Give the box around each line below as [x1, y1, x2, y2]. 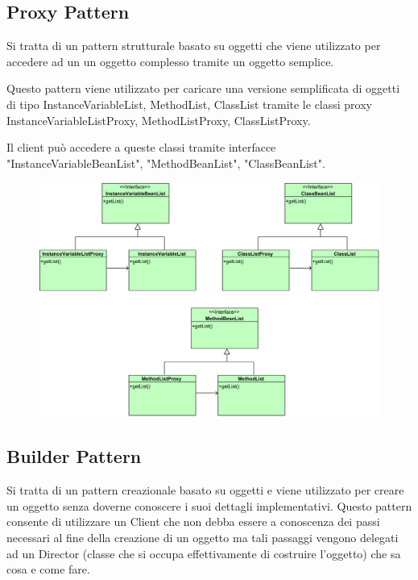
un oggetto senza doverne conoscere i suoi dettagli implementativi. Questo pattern [6, 497, 412, 514]
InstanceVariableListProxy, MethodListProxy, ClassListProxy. [6, 111, 311, 128]
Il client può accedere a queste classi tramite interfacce [6, 139, 276, 156]
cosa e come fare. [6, 561, 90, 578]
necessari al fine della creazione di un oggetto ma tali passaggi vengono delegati [6, 529, 399, 546]
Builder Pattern [6, 444, 142, 469]
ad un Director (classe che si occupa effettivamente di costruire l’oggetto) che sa [6, 545, 401, 561]
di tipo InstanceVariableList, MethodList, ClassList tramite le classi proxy [6, 95, 372, 112]
